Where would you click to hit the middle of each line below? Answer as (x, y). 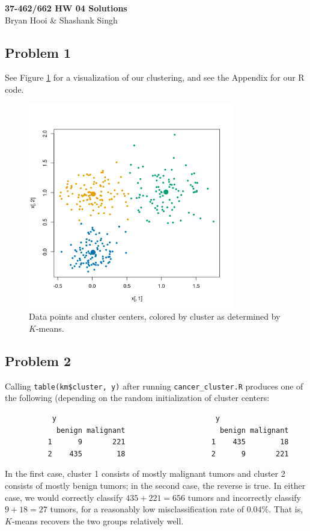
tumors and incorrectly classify (244, 497)
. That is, (286, 509)
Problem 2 (38, 360)
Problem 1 (38, 52)
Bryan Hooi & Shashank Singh (61, 20)
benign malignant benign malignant (172, 430)
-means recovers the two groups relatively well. (98, 520)
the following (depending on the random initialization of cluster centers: (137, 398)
